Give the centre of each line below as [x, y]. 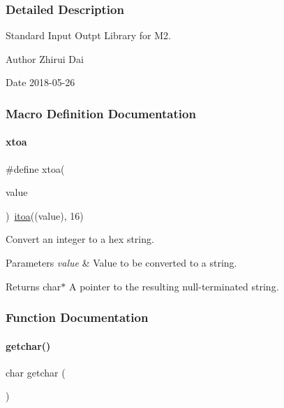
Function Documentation [77, 317]
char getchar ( [36, 372]
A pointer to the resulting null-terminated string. [174, 286]
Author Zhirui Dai [45, 58]
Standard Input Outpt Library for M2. [88, 35]
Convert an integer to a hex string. [80, 239]
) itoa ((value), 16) [45, 215]
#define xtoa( [35, 168]
